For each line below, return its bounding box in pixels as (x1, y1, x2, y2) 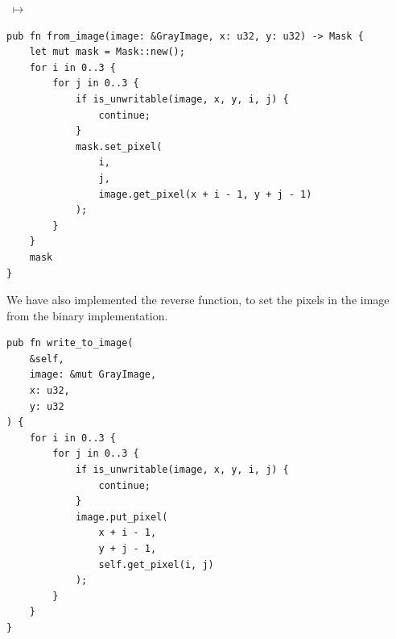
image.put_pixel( (75, 511, 168, 523)
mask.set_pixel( (75, 140, 163, 152)
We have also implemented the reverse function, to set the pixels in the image (6, 291, 390, 308)
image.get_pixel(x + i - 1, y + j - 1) (98, 188, 312, 200)
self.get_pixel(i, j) (98, 558, 214, 570)
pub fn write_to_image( (6, 337, 134, 349)
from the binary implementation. (6, 307, 168, 324)
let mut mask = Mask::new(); (29, 46, 185, 58)
